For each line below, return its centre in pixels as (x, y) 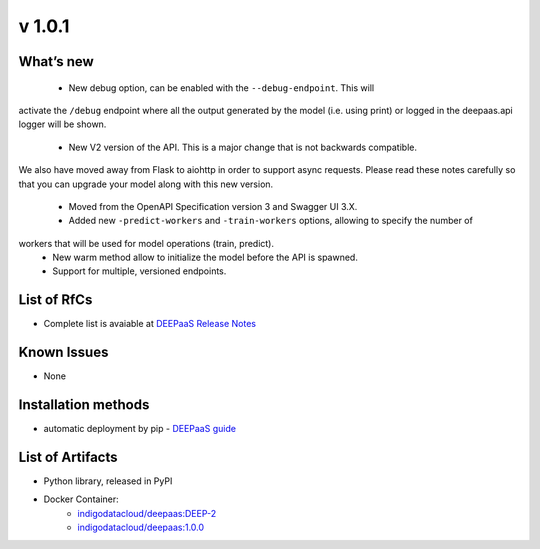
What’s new (56, 61)
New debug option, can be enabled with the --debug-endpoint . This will (221, 87)
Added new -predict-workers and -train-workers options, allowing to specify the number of (271, 221)
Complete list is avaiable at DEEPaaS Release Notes (150, 324)
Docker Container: (81, 499)
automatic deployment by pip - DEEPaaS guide (140, 429)
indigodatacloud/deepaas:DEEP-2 (147, 513)
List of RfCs (55, 300)
